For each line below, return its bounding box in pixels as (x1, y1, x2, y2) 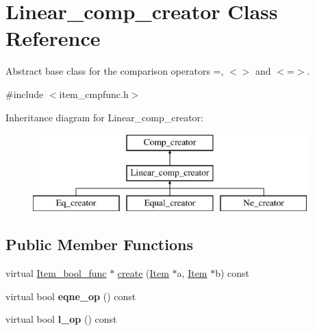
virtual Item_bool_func (5, 266, 107, 280)
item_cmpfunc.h (59, 86, 129, 101)
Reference (5, 24, 101, 52)
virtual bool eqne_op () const (5, 289, 136, 303)
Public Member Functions (5, 234, 193, 255)
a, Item (177, 266, 207, 280)
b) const (215, 266, 250, 280)
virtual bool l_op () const (5, 312, 117, 326)
